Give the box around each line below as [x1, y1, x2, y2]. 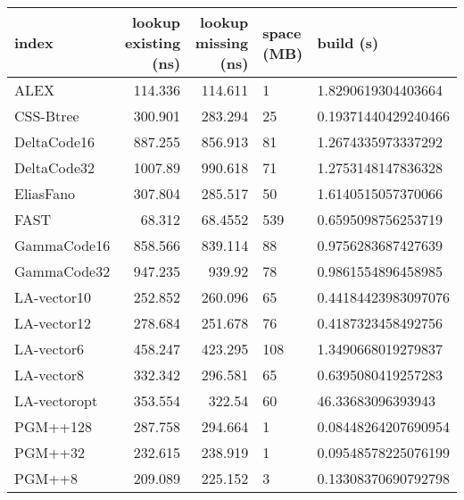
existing [124, 32, 181, 53]
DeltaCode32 [14, 157, 95, 178]
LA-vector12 [14, 312, 92, 333]
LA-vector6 [14, 338, 85, 359]
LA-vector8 [14, 364, 85, 385]
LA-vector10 [14, 287, 92, 307]
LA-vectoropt [14, 390, 98, 411]
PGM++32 [14, 442, 86, 462]
